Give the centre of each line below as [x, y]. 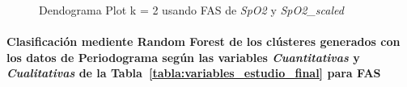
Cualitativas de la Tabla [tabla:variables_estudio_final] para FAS [194, 73]
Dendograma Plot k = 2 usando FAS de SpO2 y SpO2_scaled [191, 10]
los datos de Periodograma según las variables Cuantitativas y [183, 57]
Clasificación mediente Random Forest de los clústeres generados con [203, 41]
